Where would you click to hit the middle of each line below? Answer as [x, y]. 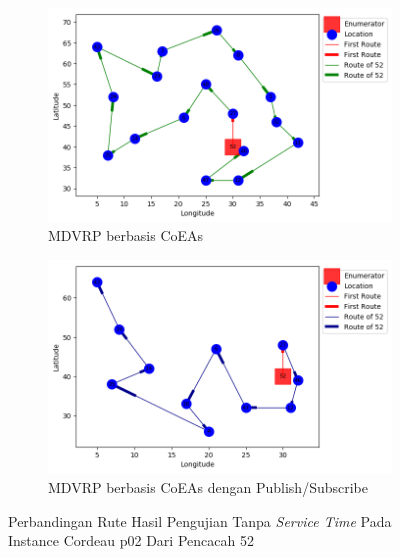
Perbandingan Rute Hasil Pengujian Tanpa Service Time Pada [200, 520]
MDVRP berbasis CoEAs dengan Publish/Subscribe [208, 487]
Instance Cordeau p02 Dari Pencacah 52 [131, 540]
